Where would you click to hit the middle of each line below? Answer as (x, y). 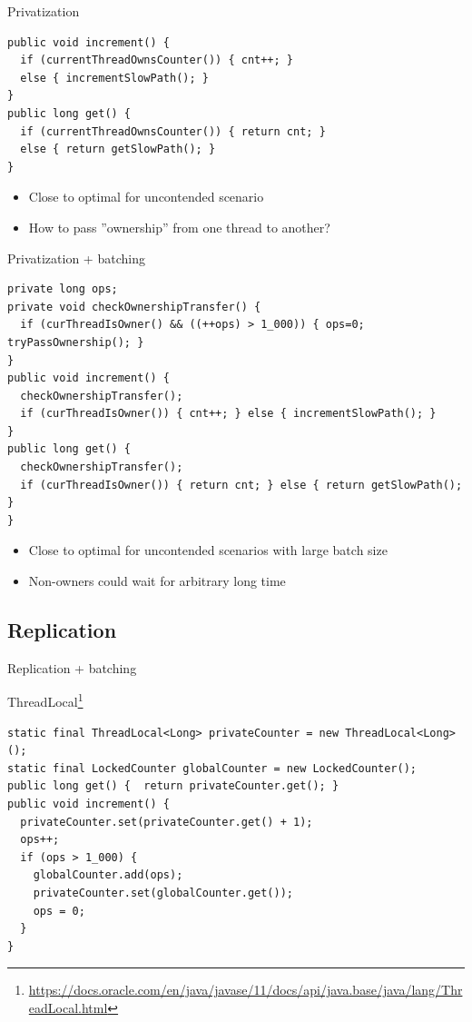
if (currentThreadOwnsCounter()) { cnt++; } (157, 60)
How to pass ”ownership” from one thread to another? (179, 227)
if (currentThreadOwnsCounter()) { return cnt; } (173, 131)
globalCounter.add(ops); (108, 875)
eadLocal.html (68, 1007)
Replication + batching (72, 667)
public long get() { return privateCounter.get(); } (173, 786)
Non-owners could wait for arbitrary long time (157, 581)
